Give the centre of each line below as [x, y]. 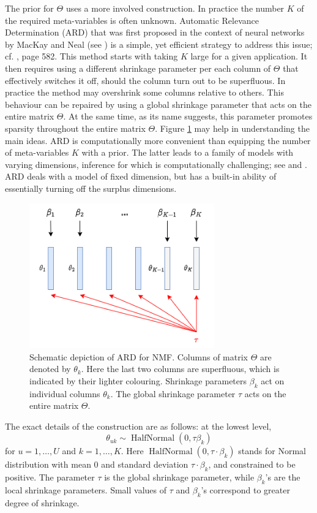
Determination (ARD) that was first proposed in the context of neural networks [155, 32]
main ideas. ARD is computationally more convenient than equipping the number [158, 140]
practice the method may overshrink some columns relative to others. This [144, 92]
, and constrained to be [252, 464]
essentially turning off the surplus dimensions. [91, 188]
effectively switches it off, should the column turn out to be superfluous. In [145, 80]
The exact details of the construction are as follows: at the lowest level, [138, 426]
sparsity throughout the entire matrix [75, 128]
